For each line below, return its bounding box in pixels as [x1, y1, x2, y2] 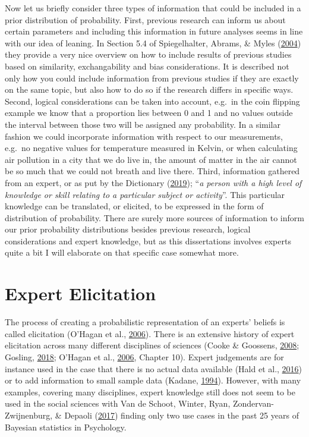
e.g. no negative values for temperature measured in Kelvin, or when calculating [5, 142, 298, 154]
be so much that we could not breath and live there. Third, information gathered [5, 165, 300, 177]
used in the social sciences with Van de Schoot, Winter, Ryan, [5, 397, 231, 410]
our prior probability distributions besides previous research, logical [5, 223, 251, 235]
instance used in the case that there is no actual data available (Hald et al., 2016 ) [5, 362, 302, 375]
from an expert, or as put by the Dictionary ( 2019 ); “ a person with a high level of [5, 176, 302, 188]
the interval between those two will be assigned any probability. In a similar [5, 118, 280, 130]
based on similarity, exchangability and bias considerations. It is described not [5, 59, 289, 72]
